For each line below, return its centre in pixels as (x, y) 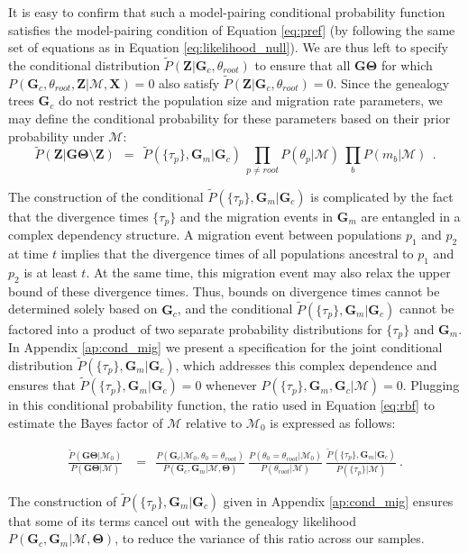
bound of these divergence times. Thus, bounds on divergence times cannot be (224, 291)
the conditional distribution (84, 65)
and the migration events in (257, 216)
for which (407, 65)
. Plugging (431, 385)
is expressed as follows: (333, 422)
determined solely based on (83, 309)
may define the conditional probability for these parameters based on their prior (229, 118)
